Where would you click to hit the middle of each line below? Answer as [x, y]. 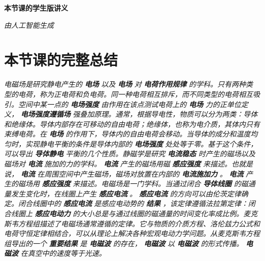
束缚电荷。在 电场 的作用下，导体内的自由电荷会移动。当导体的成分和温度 [127, 134]
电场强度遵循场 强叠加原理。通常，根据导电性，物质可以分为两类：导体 [139, 114]
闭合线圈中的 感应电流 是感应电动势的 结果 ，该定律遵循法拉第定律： [133, 203]
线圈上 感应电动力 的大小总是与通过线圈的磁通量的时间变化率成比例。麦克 [134, 214]
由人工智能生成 [29, 25]
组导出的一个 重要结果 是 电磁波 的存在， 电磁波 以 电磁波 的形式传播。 [124, 243]
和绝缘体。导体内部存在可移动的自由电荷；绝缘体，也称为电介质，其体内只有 [132, 124]
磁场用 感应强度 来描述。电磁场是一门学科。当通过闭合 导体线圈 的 [129, 184]
